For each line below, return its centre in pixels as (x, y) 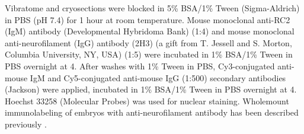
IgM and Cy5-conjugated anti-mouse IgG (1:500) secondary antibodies (158, 77)
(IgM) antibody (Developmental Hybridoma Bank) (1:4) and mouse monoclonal (150, 31)
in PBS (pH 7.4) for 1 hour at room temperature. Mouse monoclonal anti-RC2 (148, 19)
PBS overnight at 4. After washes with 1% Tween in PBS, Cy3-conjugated (140, 66)
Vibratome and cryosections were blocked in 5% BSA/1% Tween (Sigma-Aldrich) (152, 8)
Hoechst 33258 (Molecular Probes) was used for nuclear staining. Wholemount (147, 100)
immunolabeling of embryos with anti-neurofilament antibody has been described (152, 112)
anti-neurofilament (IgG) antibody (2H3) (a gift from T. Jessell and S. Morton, (148, 42)
